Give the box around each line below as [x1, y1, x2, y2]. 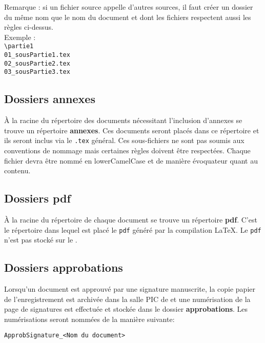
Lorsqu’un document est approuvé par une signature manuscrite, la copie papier [4, 284, 255, 294]
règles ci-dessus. [4, 22, 53, 32]
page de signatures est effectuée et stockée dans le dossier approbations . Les [4, 304, 248, 314]
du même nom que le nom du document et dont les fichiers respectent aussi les [4, 11, 251, 22]
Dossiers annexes [4, 91, 95, 107]
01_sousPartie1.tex [4, 51, 70, 59]
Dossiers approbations [4, 259, 123, 275]
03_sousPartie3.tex [4, 68, 70, 76]
